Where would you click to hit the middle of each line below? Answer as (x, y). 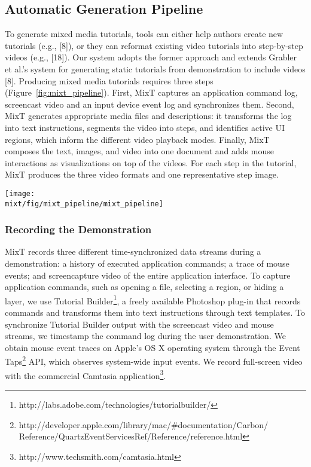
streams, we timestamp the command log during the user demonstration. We (145, 336)
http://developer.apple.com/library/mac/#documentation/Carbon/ (144, 424)
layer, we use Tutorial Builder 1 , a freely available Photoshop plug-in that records (153, 300)
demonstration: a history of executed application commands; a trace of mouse (147, 263)
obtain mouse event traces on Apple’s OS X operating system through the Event (153, 347)
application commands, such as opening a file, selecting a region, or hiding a (144, 287)
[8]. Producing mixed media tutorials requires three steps (109, 80)
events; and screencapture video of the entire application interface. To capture (148, 275)
